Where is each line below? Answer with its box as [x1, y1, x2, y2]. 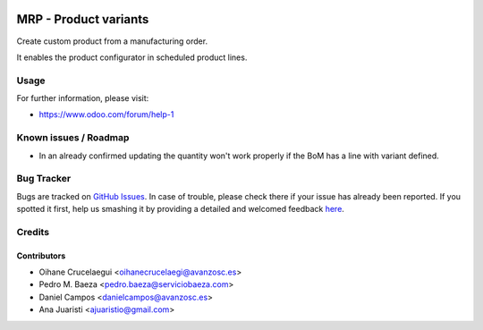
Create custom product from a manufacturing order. [16, 36, 208, 47]
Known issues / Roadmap [16, 131, 130, 144]
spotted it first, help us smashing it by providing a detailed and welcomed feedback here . [16, 204, 344, 215]
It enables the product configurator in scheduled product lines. [16, 52, 248, 63]
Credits [16, 225, 49, 238]
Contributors [16, 250, 66, 261]
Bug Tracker [16, 173, 72, 185]
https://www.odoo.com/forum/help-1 [38, 109, 174, 120]
